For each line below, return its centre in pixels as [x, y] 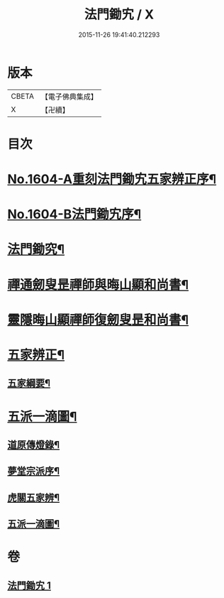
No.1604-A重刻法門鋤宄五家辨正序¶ [112, 179]
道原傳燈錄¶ [34, 445]
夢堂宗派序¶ [34, 471]
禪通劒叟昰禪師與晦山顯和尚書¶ [98, 284]
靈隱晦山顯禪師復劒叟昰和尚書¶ [98, 320]
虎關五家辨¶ [34, 498]
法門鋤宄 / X [119, 15]
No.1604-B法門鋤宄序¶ [74, 214]
